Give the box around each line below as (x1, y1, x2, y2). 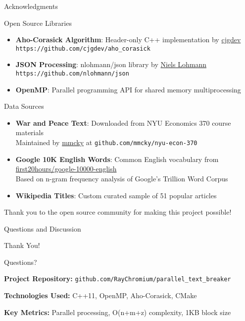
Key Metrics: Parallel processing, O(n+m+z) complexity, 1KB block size (4, 307, 231, 317)
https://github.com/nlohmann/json (15, 70, 129, 78)
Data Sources (4, 101, 44, 111)
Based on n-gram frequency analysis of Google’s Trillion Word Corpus (15, 173, 228, 183)
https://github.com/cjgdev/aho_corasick (15, 45, 150, 52)
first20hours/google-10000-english (15, 163, 117, 174)
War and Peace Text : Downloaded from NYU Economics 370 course (15, 117, 231, 128)
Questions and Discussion (4, 223, 81, 234)
